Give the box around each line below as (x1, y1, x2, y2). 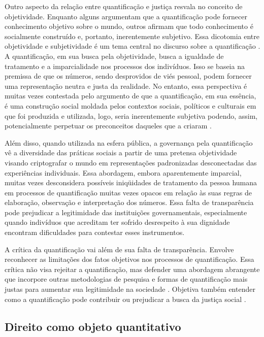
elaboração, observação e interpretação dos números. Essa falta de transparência (5, 197, 254, 208)
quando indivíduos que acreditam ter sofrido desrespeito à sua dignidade (5, 217, 230, 227)
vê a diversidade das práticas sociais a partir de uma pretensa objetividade (5, 147, 237, 158)
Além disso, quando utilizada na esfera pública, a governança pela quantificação (5, 137, 253, 148)
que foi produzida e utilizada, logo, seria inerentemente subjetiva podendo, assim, (5, 110, 258, 121)
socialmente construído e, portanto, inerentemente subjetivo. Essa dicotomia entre (5, 30, 259, 41)
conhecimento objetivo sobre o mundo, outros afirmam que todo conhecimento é (5, 21, 253, 31)
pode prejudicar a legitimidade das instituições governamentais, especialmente (5, 207, 247, 217)
